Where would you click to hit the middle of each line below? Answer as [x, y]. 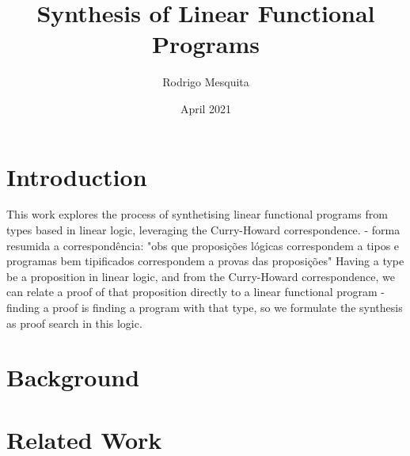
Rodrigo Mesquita [206, 82]
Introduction [77, 176]
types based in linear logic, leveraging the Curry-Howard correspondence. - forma [203, 230]
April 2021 [206, 108]
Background [73, 377]
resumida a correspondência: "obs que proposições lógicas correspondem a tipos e [203, 245]
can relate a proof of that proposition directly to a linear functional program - [196, 292]
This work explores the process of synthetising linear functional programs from [197, 214]
